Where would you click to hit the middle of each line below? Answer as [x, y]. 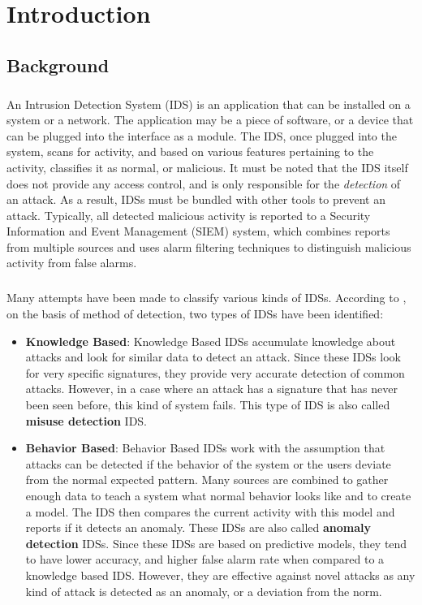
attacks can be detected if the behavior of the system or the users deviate [208, 463]
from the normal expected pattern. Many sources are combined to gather [207, 480]
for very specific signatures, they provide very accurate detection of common [215, 372]
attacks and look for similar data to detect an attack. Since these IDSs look [213, 357]
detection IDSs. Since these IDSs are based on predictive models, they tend [216, 543]
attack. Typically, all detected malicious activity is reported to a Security [189, 215]
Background [58, 65]
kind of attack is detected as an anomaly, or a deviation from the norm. [204, 591]
